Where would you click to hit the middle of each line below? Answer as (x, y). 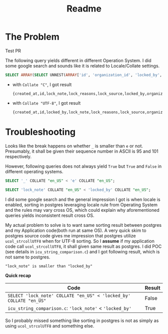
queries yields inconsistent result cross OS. (50, 215)
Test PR (13, 51)
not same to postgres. (28, 257)
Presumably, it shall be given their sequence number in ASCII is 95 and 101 (82, 151)
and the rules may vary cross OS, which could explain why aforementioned (82, 210)
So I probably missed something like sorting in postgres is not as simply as (82, 320)
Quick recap (18, 275)
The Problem (32, 37)
